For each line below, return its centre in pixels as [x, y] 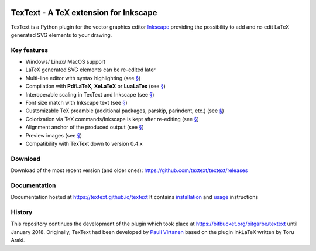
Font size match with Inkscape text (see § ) [77, 103]
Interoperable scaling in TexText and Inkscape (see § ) [90, 94]
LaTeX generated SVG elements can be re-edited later [91, 70]
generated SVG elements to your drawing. [61, 35]
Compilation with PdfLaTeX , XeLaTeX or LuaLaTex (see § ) [96, 86]
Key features [30, 50]
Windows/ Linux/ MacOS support [65, 62]
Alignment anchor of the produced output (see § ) [85, 127]
